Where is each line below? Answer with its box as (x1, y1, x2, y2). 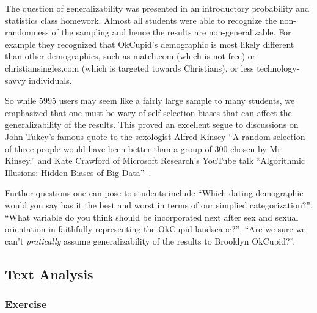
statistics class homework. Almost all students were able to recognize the (5, 13, 277, 26)
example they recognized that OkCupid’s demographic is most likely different (5, 37, 294, 50)
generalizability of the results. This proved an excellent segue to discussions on (5, 118, 299, 131)
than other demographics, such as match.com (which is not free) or (5, 50, 256, 62)
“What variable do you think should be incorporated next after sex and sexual (5, 210, 299, 223)
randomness (5, 26, 49, 39)
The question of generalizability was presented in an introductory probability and (5, 2, 310, 14)
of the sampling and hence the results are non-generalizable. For (51, 26, 291, 39)
